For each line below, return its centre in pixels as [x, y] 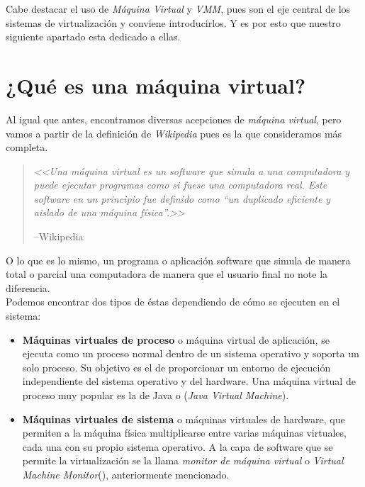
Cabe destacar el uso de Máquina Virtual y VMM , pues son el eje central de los [178, 9]
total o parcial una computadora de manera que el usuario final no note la [167, 274]
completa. [27, 147]
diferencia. [28, 287]
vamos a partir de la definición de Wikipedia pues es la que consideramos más [174, 133]
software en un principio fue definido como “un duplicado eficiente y [182, 198]
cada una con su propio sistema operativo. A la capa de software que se [178, 446]
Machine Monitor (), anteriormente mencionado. [126, 474]
